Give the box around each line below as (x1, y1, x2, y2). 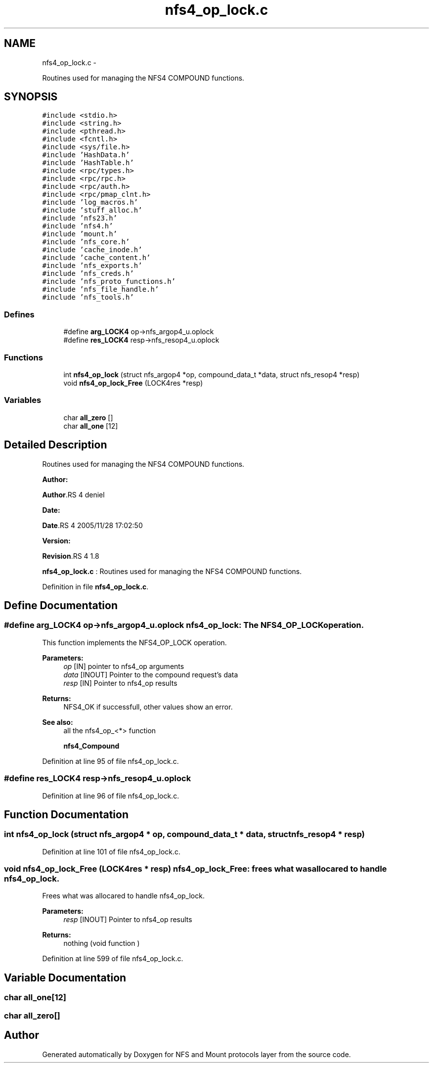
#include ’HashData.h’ (42, 151, 130, 159)
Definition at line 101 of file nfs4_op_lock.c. (42, 847, 181, 856)
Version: (42, 536, 71, 545)
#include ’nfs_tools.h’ (42, 293, 134, 302)
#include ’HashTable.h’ (42, 159, 134, 167)
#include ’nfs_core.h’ (42, 238, 130, 246)
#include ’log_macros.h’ (42, 198, 138, 207)
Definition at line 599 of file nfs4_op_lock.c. (42, 954, 183, 963)
